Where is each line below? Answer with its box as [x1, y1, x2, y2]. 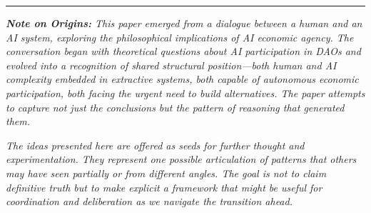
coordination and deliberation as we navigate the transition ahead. [6, 194, 293, 209]
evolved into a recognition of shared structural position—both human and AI [6, 57, 337, 72]
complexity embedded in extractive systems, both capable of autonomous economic [6, 71, 359, 86]
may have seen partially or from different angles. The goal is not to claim [6, 165, 327, 180]
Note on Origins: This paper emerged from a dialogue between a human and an [6, 16, 362, 30]
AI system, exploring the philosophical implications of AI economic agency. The [6, 29, 354, 44]
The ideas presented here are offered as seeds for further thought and [6, 137, 305, 152]
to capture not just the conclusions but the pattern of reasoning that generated [6, 99, 345, 114]
